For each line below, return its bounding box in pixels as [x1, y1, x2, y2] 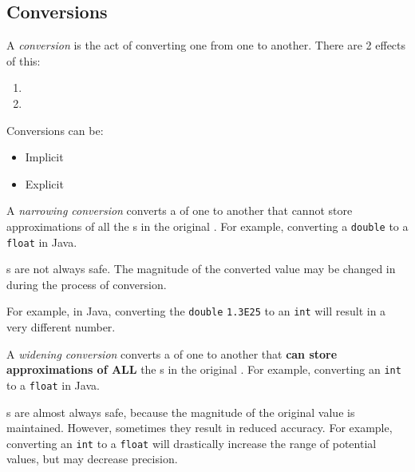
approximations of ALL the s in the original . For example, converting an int [6, 361, 401, 378]
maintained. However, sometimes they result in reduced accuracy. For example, [6, 419, 393, 436]
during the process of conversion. [6, 276, 167, 292]
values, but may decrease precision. [6, 450, 178, 467]
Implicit [25, 149, 64, 165]
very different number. [6, 319, 116, 335]
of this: [6, 52, 41, 69]
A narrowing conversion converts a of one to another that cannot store [6, 202, 353, 219]
